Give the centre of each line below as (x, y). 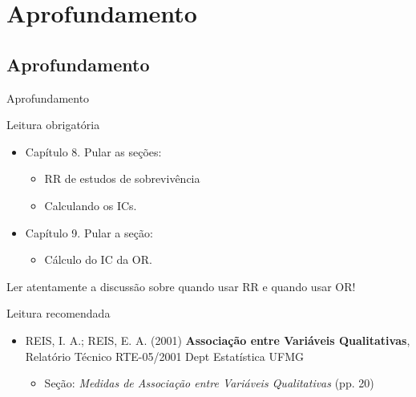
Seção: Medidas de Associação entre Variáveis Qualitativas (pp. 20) (209, 383)
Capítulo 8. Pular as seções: (93, 151)
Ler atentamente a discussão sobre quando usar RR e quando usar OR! (181, 286)
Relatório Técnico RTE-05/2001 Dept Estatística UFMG (164, 356)
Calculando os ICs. (91, 205)
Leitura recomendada (59, 313)
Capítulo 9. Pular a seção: (89, 232)
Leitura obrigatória (53, 125)
